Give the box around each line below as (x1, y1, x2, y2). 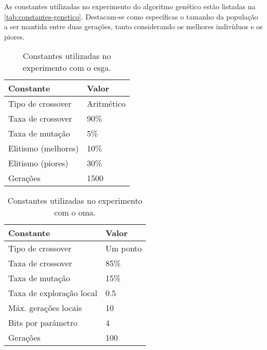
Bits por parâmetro (8, 317, 78, 329)
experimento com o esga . (23, 62, 111, 74)
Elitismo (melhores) (8, 142, 79, 154)
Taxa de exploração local (8, 287, 98, 299)
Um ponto (105, 242, 142, 255)
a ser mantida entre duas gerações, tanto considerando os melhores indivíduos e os (4, 21, 263, 32)
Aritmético (87, 98, 126, 110)
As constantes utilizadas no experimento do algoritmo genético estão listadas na (4, 1, 256, 11)
